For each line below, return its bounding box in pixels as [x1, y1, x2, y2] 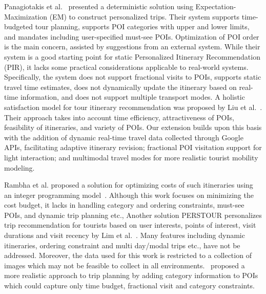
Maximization [4, 11, 48, 22]
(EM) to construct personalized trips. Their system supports [49, 11, 240, 22]
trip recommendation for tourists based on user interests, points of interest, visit [4, 219, 256, 230]
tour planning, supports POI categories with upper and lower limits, [35, 21, 250, 32]
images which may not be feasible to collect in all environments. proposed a [4, 260, 245, 270]
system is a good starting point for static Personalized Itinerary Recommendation [4, 51, 260, 62]
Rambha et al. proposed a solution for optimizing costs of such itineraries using [4, 179, 253, 190]
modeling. [4, 162, 35, 173]
